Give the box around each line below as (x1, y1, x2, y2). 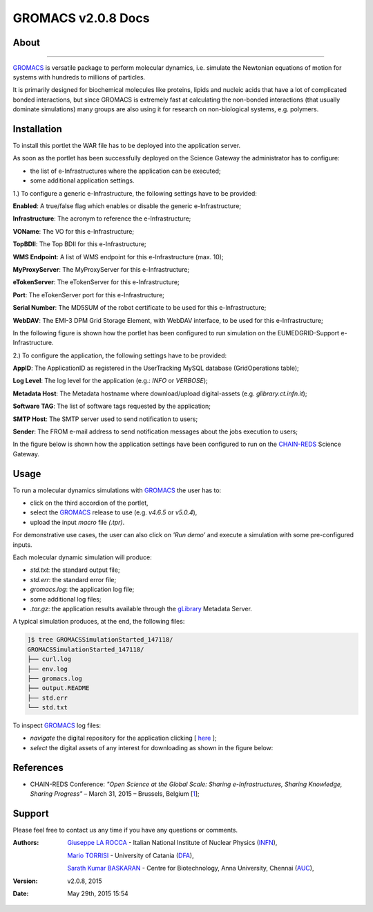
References (12, 761, 64, 774)
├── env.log (27, 664, 68, 673)
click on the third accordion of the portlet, (30, 499, 149, 508)
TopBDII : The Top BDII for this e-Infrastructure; (12, 240, 146, 248)
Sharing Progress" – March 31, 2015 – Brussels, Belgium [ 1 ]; (30, 790, 200, 798)
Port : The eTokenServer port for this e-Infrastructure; (12, 290, 165, 299)
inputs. (12, 540, 32, 549)
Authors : (12, 839, 39, 847)
